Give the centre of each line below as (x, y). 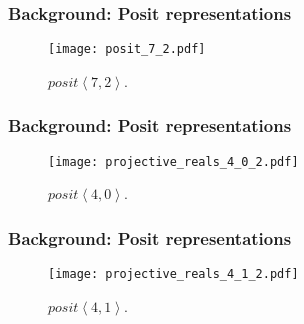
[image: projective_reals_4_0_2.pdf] (173, 161)
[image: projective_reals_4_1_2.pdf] (173, 274)
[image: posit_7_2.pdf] (127, 49)
